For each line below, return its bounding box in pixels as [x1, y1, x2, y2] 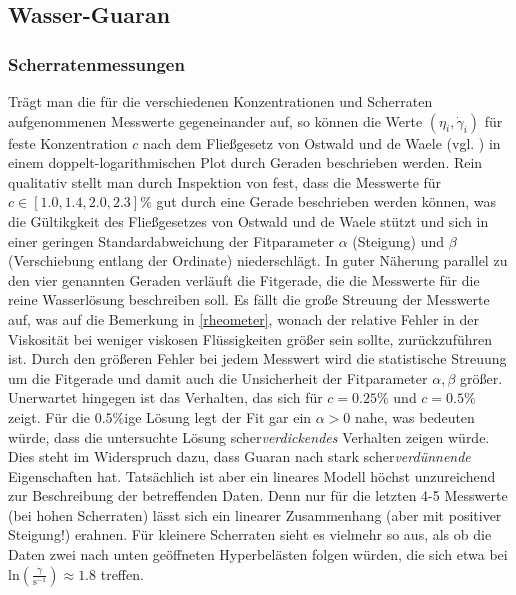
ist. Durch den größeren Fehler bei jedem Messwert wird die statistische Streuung [8, 348, 507, 369]
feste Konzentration [8, 132, 128, 153]
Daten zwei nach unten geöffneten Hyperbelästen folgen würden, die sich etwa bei [8, 544, 508, 565]
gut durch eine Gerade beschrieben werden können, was [156, 191, 496, 212]
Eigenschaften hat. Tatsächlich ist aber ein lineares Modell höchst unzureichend [8, 465, 496, 486]
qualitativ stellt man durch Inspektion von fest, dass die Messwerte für [8, 171, 442, 192]
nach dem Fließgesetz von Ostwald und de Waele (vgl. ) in [142, 132, 501, 153]
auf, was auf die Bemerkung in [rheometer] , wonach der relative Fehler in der [8, 308, 479, 329]
